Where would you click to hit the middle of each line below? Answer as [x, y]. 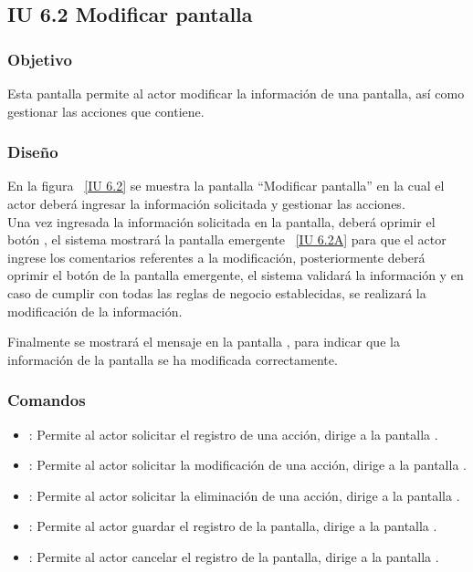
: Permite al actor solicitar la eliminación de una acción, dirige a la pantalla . [244, 495]
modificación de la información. [95, 311]
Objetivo [40, 59]
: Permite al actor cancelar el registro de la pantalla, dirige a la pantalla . [234, 556]
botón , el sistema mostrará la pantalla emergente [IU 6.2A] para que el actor [227, 239]
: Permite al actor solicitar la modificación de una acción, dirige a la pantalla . [247, 465]
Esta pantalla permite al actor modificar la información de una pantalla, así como [236, 93]
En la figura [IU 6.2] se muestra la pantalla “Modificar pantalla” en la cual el [226, 186]
